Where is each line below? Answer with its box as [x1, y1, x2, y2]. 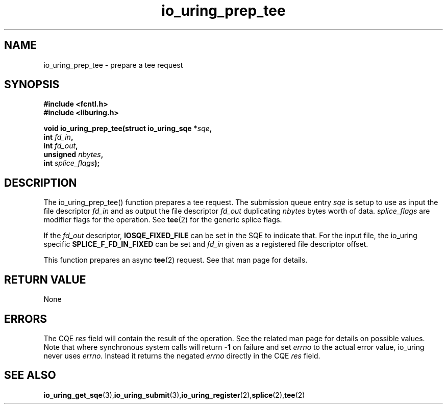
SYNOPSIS [4, 78, 60, 91]
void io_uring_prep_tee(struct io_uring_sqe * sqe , [43, 124, 212, 133]
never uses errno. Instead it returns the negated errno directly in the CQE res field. [43, 351, 320, 360]
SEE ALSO [4, 369, 56, 382]
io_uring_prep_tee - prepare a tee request [43, 60, 183, 69]
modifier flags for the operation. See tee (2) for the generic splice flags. [43, 215, 282, 224]
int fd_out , [43, 141, 78, 150]
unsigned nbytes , [43, 150, 104, 159]
